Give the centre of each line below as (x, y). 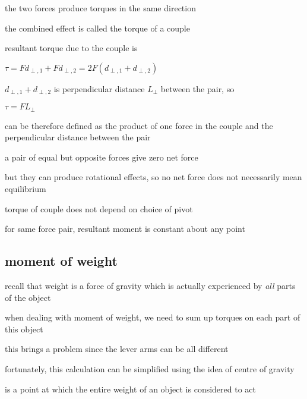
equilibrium (26, 189)
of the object (28, 297)
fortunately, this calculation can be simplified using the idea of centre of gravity (150, 369)
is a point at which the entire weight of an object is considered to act (130, 389)
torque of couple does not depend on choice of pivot (99, 208)
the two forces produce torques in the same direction (100, 8)
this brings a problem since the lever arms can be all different (117, 349)
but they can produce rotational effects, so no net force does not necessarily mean (153, 177)
